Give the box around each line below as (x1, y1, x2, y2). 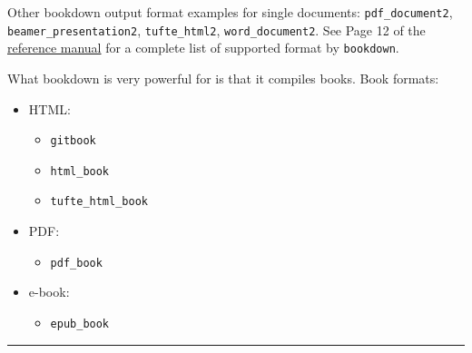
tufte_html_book (50, 195, 148, 209)
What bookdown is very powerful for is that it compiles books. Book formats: (7, 68, 439, 87)
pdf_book (50, 256, 103, 270)
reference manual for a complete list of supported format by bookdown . (7, 38, 399, 57)
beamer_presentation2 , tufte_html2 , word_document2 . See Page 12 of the (7, 20, 426, 39)
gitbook (50, 134, 96, 148)
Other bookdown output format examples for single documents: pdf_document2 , (7, 3, 453, 21)
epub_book (50, 317, 110, 330)
